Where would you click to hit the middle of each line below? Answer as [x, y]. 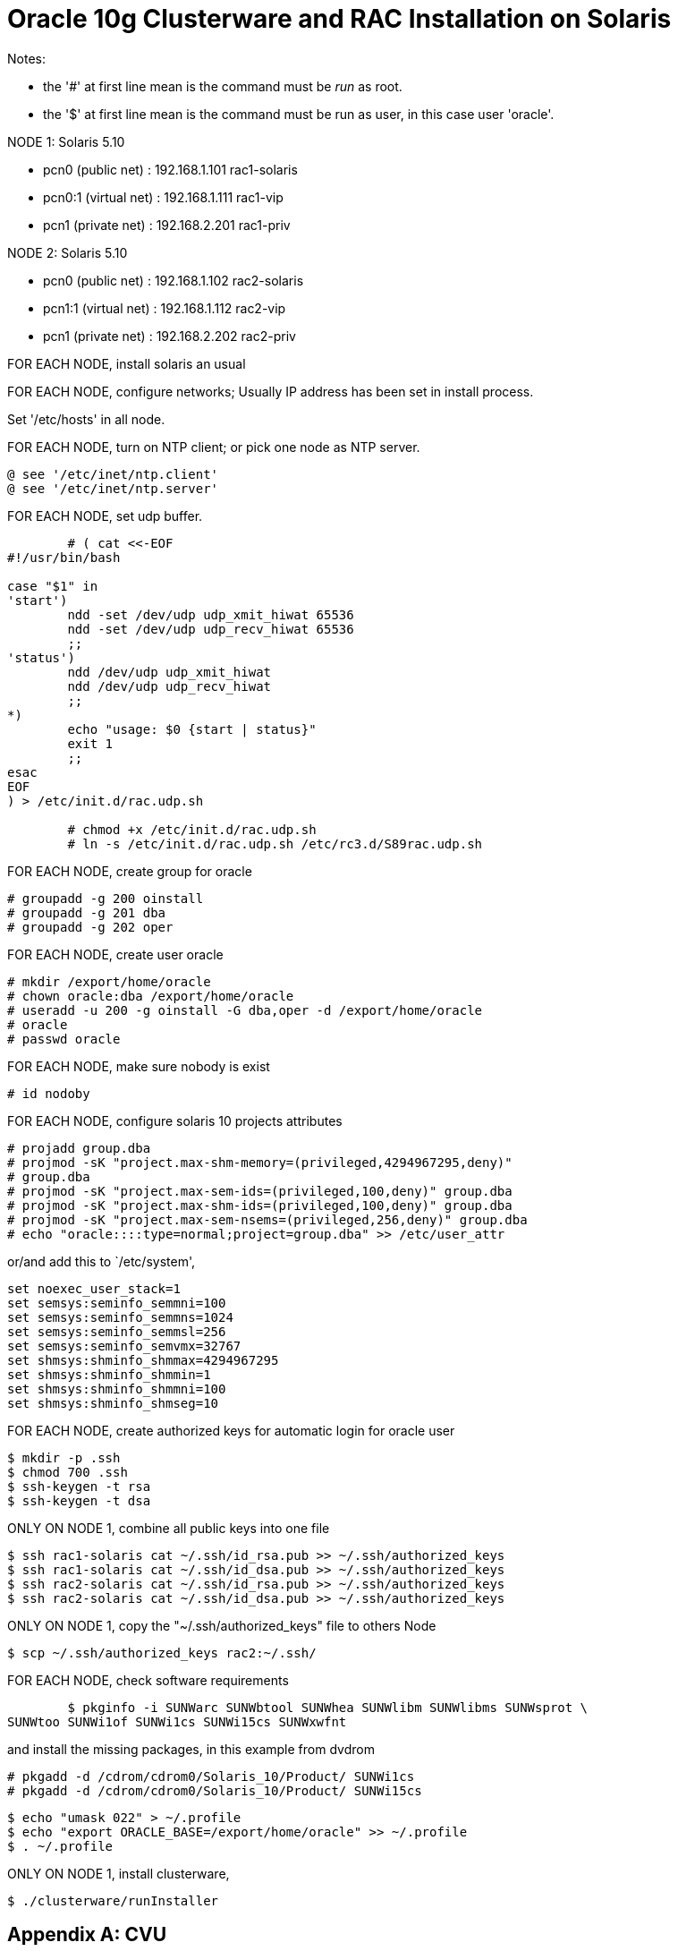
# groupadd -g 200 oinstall [106, 898]
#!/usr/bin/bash [64, 557]
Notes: [26, 58]
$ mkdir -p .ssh [64, 1457]
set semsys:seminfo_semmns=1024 [120, 1317]
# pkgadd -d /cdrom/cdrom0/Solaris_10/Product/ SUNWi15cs [215, 1790]
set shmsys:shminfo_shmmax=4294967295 [143, 1360]
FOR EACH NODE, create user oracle [115, 954]
